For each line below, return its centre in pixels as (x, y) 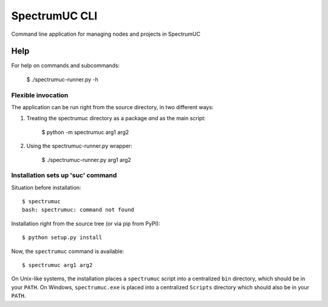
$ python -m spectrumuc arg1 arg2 (85, 132)
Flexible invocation (40, 95)
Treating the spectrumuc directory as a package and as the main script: (116, 118)
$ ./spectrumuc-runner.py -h (62, 79)
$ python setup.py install (62, 238)
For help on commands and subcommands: (66, 66)
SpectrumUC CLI (54, 16)
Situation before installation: (46, 187)
